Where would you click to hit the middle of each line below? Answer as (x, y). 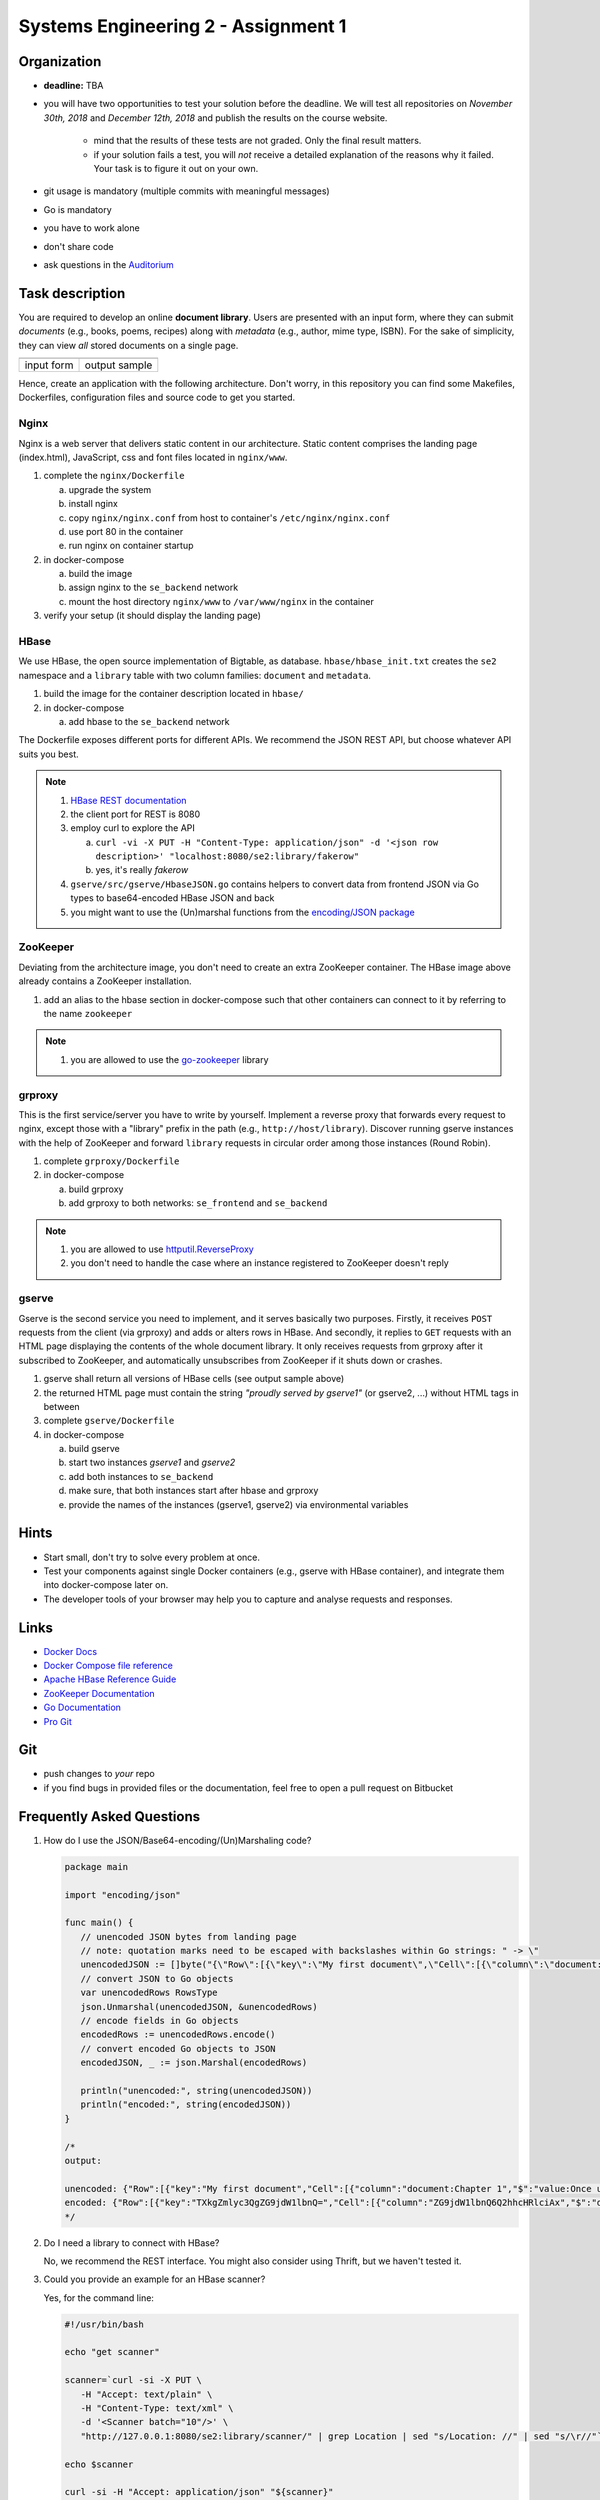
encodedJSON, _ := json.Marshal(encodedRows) (194, 2063)
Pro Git (57, 1721)
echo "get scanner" (112, 2352)
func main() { (99, 1923)
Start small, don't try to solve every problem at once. (151, 1557)
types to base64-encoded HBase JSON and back (172, 898)
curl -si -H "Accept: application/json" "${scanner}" (199, 2492)
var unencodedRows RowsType (149, 1993)
